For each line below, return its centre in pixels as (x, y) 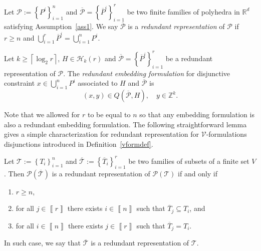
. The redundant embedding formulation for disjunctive (147, 73)
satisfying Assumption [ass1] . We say (61, 26)
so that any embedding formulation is (197, 114)
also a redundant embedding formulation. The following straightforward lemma (125, 124)
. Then (14, 173)
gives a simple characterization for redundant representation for (102, 134)
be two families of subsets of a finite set (189, 161)
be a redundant (189, 58)
